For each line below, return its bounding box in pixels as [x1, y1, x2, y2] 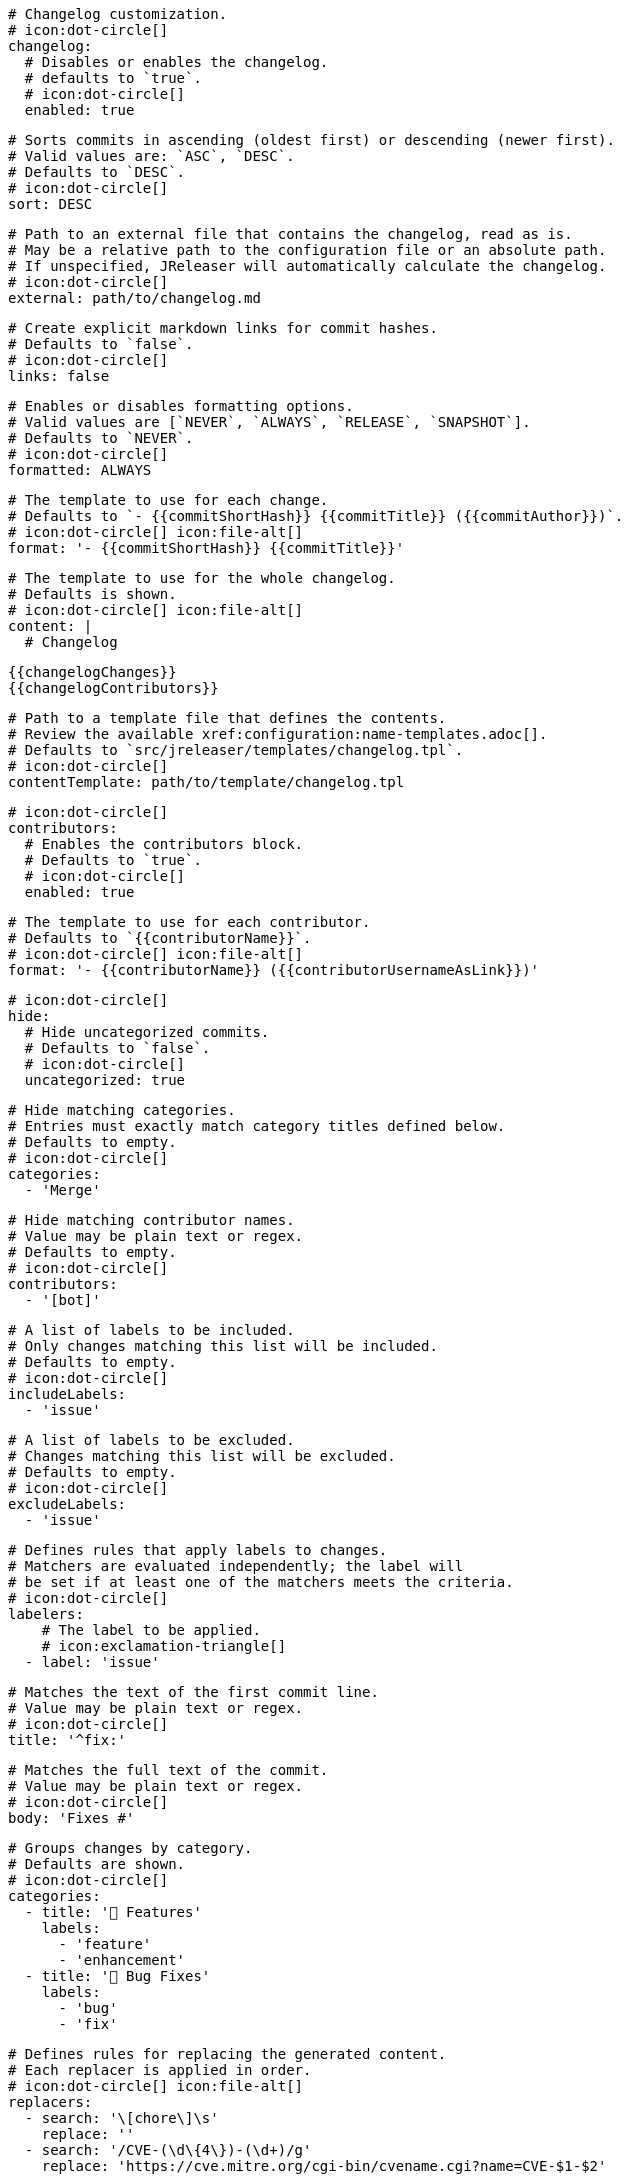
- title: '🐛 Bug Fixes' [24, 1968, 211, 1984]
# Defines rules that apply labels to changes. [8, 1542, 388, 1558]
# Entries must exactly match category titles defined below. [8, 1118, 506, 1134]
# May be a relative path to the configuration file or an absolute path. [8, 242, 607, 258]
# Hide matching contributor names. [8, 1212, 295, 1228]
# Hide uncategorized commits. [24, 1024, 270, 1040]
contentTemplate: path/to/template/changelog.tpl [8, 774, 405, 790]
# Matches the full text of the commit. [8, 1762, 329, 1778]
